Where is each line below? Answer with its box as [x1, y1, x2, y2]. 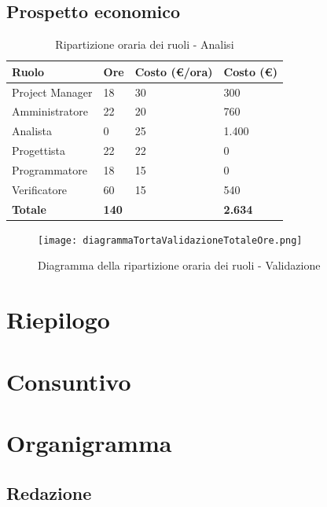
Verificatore [12, 181, 68, 197]
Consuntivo [6, 365, 131, 397]
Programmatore [12, 162, 87, 178]
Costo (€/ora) [134, 63, 213, 79]
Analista [12, 123, 53, 139]
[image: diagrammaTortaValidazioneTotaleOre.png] [38, 234, 303, 246]
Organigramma [6, 426, 172, 458]
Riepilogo [6, 303, 110, 336]
